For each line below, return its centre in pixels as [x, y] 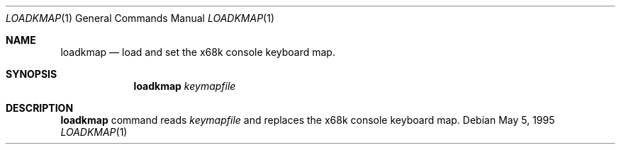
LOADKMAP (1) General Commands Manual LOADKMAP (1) [140, 18]
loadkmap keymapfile [185, 86]
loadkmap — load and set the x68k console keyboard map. [198, 52]
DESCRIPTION [40, 108]
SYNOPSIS [32, 74]
